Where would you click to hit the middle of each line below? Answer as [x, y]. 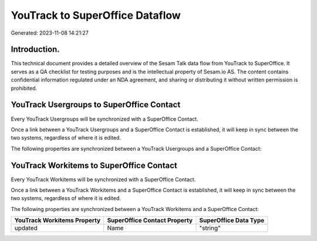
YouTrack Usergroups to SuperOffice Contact [96, 105]
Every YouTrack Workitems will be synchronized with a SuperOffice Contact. [103, 179]
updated [26, 228]
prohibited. [24, 88]
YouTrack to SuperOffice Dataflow [96, 15]
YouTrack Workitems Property [58, 220]
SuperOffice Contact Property [150, 220]
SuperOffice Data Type [232, 220]
